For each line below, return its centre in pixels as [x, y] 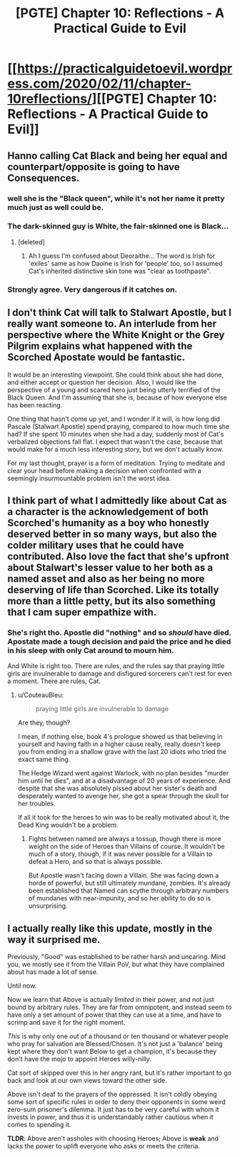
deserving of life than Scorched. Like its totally [113, 590]
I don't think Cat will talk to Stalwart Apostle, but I [120, 313]
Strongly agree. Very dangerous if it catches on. [92, 289]
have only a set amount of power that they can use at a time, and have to [115, 1015]
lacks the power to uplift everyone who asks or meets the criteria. [104, 1146]
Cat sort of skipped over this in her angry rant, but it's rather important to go [120, 1073]
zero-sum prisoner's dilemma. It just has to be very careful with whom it [113, 1110]
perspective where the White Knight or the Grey [116, 335]
